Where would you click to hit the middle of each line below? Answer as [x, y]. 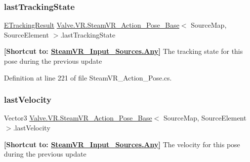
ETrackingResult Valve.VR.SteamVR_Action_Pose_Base [92, 25]
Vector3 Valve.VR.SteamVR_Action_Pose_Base [78, 118]
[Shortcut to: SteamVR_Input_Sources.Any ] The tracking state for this [124, 51]
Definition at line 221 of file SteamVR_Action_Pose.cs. [88, 77]
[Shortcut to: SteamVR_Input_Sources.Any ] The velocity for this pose [122, 144]
